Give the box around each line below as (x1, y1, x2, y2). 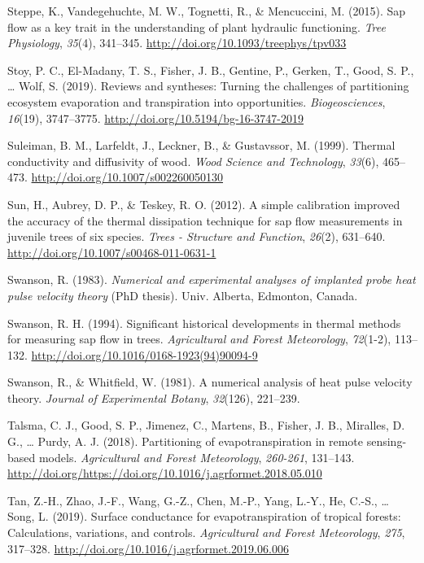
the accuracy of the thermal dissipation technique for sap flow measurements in (7, 212, 403, 229)
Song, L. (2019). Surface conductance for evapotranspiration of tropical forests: (7, 508, 401, 525)
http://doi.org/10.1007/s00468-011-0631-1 (7, 243, 216, 260)
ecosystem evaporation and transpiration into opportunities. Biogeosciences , (7, 93, 386, 110)
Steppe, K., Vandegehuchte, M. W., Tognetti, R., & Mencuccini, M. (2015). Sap (7, 2, 406, 19)
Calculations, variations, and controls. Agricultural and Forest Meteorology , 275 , (7, 524, 405, 541)
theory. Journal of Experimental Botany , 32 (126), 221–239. (7, 389, 300, 406)
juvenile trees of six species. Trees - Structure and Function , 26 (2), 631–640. (7, 228, 386, 245)
